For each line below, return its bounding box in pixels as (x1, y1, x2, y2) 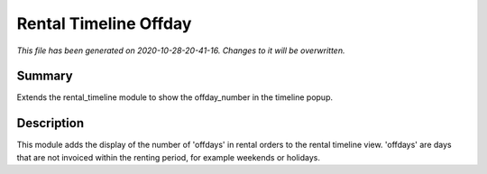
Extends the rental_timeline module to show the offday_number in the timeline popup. (16, 92, 334, 103)
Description (16, 115, 85, 131)
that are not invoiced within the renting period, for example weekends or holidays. (16, 151, 320, 162)
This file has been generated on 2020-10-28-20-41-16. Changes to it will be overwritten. (16, 45, 345, 56)
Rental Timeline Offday (16, 14, 192, 33)
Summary (16, 69, 73, 84)
